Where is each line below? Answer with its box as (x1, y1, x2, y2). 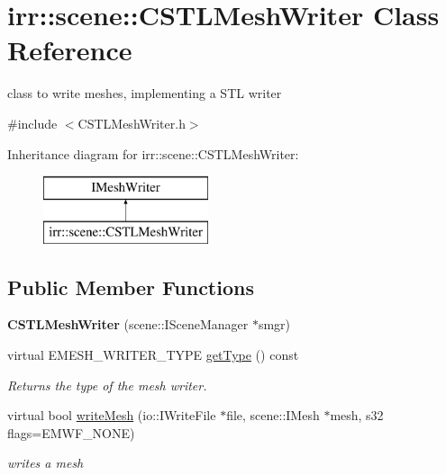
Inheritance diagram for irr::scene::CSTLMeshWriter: (7, 144, 299, 163)
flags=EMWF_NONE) (7, 423, 135, 442)
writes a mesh (7, 453, 84, 472)
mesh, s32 (330, 406, 384, 425)
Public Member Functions (7, 273, 254, 300)
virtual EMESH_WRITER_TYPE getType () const (7, 345, 299, 364)
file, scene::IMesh (226, 406, 320, 425)
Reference (7, 31, 132, 68)
